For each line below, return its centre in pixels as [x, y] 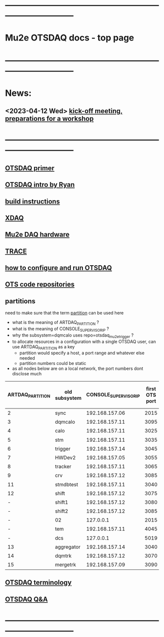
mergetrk [66, 565]
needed [27, 358]
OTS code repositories [40, 284]
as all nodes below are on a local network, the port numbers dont [78, 368]
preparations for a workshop [49, 119]
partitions [20, 301]
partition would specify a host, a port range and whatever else [82, 353]
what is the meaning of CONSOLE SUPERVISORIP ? [61, 329]
